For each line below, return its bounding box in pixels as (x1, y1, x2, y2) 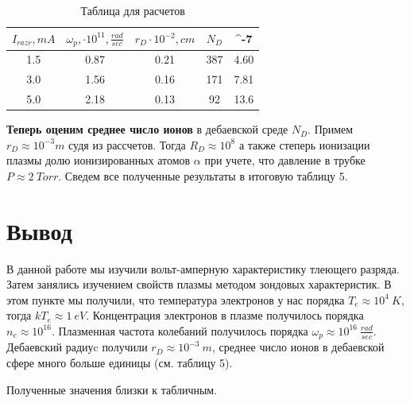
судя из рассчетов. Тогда (68, 136, 186, 153)
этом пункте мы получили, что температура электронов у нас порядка (6, 291, 345, 308)
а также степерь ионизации (238, 136, 370, 153)
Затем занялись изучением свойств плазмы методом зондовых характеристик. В (6, 276, 392, 293)
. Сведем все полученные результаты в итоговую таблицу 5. (58, 167, 348, 184)
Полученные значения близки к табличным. (6, 381, 218, 397)
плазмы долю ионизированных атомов (6, 152, 191, 169)
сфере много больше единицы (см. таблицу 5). (6, 355, 233, 370)
